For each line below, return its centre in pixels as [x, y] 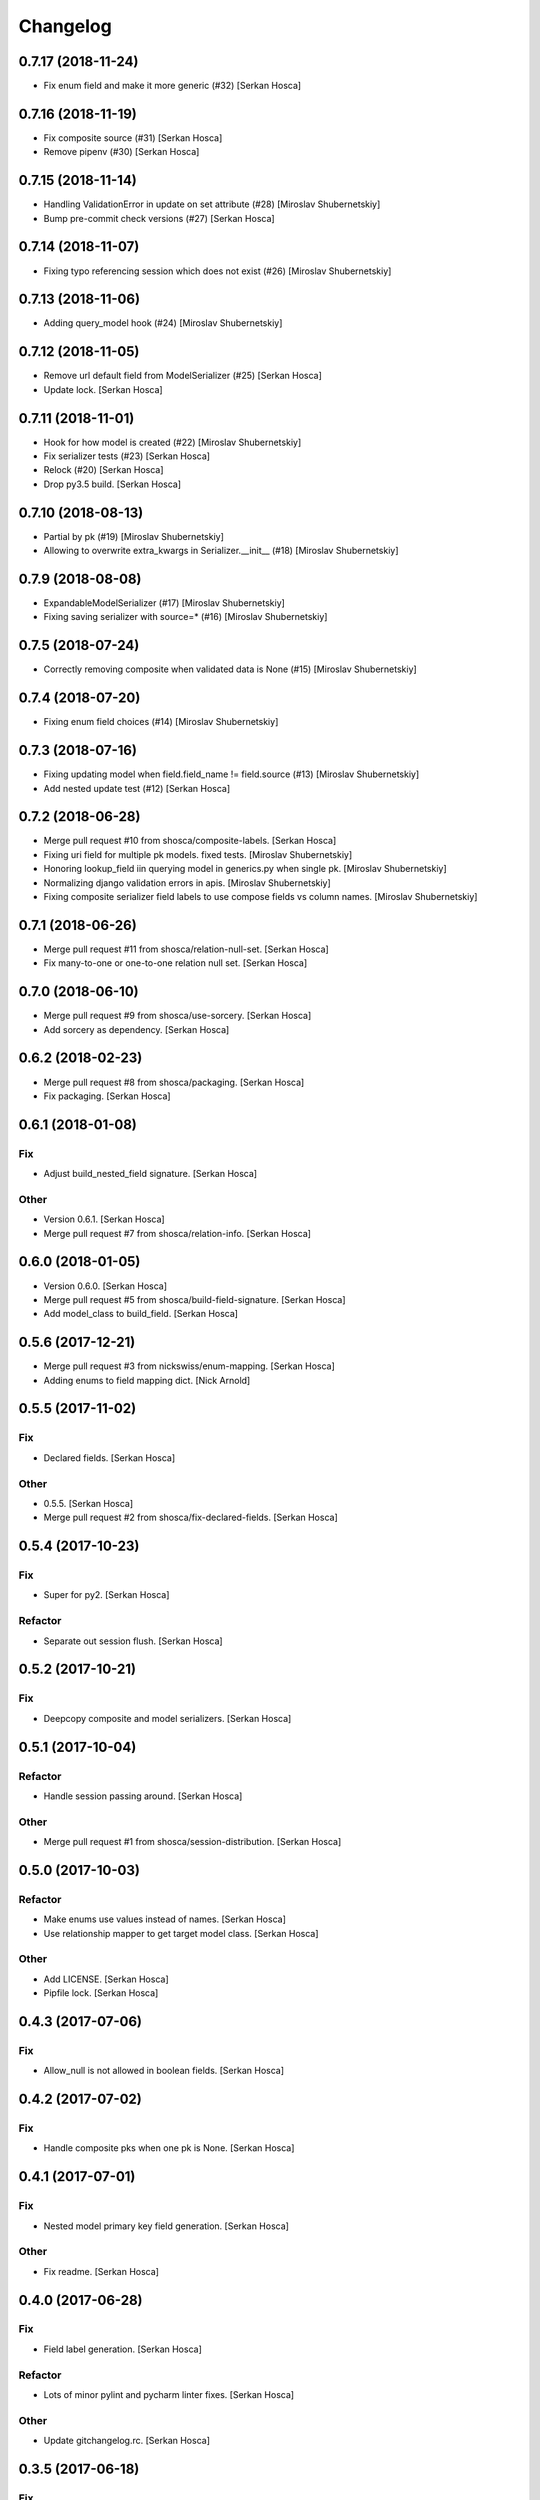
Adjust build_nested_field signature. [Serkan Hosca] [150, 1174]
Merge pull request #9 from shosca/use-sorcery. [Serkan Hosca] [177, 1016]
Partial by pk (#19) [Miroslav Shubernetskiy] [134, 536]
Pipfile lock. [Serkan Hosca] [101, 1993]
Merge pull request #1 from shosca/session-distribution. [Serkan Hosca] [192, 1842]
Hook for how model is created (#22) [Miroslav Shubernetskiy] [172, 442]
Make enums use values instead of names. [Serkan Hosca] [165, 1919]
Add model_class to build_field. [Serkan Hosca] [141, 1314]
